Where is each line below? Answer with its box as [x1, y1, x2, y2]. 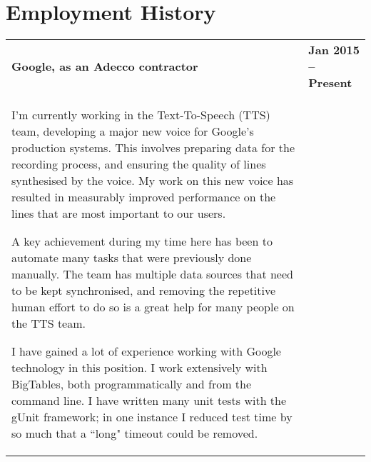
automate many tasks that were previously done [11, 249, 252, 266]
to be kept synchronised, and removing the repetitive [11, 282, 276, 299]
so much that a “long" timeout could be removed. [11, 425, 258, 442]
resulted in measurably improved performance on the [11, 189, 276, 206]
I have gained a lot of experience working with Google [11, 343, 281, 360]
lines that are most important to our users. [11, 205, 226, 222]
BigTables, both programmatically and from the [11, 376, 252, 393]
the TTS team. [11, 315, 86, 332]
